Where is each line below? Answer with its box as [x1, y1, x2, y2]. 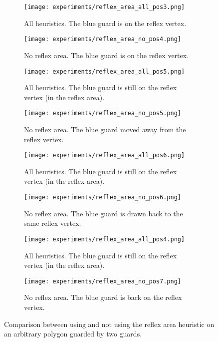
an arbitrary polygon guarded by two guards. [4, 328, 142, 339]
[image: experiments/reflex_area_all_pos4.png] [24, 235, 185, 243]
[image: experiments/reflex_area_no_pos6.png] [24, 194, 181, 201]
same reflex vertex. [24, 218, 81, 228]
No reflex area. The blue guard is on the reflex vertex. [24, 50, 189, 60]
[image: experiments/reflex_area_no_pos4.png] [24, 36, 181, 43]
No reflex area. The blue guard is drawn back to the [24, 208, 183, 218]
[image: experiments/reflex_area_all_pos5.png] [24, 68, 185, 75]
